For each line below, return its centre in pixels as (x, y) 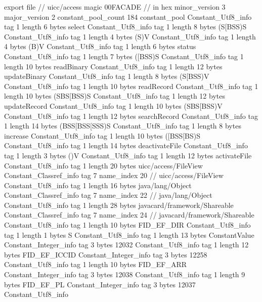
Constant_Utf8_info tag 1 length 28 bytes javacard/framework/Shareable (119, 205)
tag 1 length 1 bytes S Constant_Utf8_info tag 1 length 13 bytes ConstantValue (129, 234)
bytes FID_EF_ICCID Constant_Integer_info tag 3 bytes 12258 (106, 254)
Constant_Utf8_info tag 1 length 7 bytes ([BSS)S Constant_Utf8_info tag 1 (124, 56)
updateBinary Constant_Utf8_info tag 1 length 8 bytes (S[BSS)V (107, 76)
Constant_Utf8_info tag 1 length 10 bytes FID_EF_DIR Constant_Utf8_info (127, 225)
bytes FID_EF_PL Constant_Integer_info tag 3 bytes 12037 (100, 284)
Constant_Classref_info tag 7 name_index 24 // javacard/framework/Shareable (129, 215)
